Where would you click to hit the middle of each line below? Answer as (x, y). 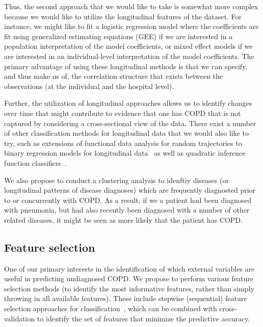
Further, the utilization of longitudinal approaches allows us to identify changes (128, 103)
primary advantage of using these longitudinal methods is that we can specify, (126, 66)
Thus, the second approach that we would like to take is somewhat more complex (131, 6)
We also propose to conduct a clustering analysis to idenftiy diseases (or (116, 180)
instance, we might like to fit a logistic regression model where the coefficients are (131, 26)
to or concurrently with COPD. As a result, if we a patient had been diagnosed (128, 200)
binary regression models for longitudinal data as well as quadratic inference (125, 153)
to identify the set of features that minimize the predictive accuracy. (143, 318)
